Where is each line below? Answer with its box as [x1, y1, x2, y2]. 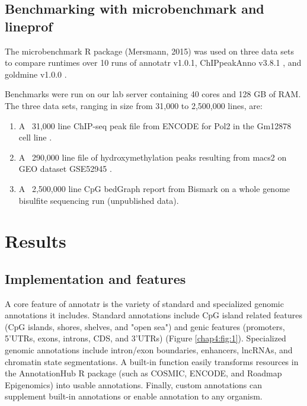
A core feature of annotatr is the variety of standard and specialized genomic [5, 297, 284, 309]
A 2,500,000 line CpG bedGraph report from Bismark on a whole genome [18, 182, 290, 194]
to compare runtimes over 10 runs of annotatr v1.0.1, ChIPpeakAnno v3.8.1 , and [5, 56, 302, 69]
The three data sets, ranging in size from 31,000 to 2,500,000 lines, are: [5, 99, 263, 111]
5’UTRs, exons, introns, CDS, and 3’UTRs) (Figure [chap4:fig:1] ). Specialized [5, 332, 286, 344]
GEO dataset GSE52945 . [18, 162, 112, 175]
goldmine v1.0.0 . [5, 68, 67, 80]
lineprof [5, 17, 53, 35]
